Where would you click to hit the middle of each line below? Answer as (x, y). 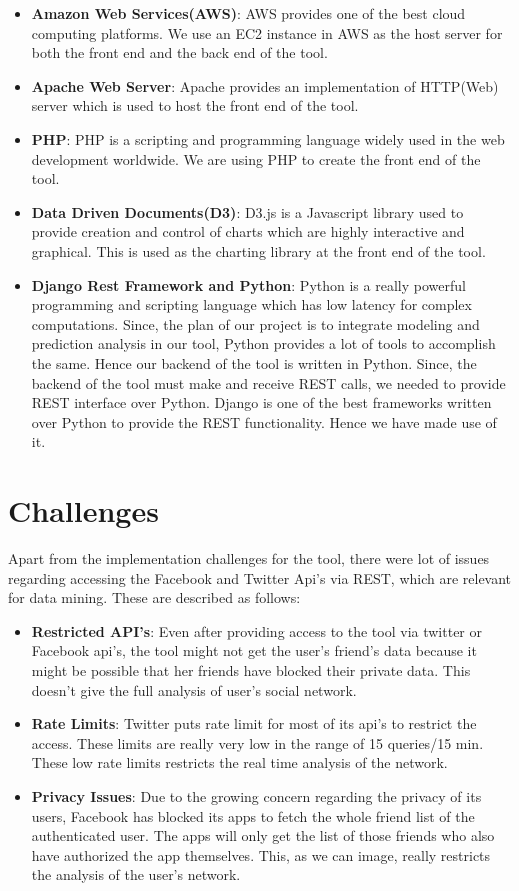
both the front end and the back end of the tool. (179, 52)
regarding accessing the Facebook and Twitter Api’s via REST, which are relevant (260, 577)
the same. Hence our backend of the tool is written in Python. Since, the (254, 362)
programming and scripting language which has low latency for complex (251, 304)
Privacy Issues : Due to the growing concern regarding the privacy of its (256, 795)
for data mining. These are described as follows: (154, 597)
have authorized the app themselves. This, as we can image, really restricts (261, 854)
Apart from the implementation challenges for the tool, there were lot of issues (249, 558)
